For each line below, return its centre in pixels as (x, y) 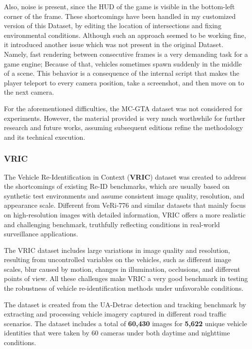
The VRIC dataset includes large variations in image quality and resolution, (117, 250)
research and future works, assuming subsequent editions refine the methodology (124, 127)
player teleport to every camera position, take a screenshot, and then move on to (124, 82)
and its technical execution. (45, 137)
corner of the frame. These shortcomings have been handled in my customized (120, 16)
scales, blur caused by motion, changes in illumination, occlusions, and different (122, 269)
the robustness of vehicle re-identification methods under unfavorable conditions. (124, 288)
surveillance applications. (41, 234)
